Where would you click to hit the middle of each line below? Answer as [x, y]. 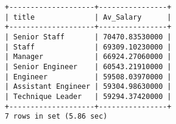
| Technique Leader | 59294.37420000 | [88, 96]
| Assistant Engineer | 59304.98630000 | [88, 87]
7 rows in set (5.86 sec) [56, 117]
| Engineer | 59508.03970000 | [88, 77]
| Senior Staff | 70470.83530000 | [88, 37]
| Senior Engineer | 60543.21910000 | [88, 66]
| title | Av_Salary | [88, 17]
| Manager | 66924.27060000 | [88, 57]
